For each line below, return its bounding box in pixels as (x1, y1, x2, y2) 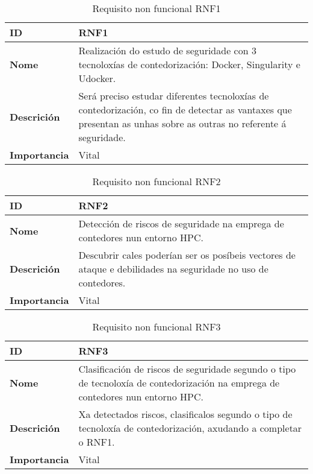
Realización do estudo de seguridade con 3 (78, 43, 256, 57)
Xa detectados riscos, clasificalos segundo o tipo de (78, 407, 293, 421)
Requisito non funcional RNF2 (92, 174, 221, 188)
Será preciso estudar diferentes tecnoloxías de (78, 89, 269, 103)
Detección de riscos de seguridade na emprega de (78, 216, 284, 230)
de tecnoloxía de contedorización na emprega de (78, 376, 280, 390)
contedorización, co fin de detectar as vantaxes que (78, 103, 292, 116)
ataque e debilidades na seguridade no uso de (78, 262, 268, 276)
